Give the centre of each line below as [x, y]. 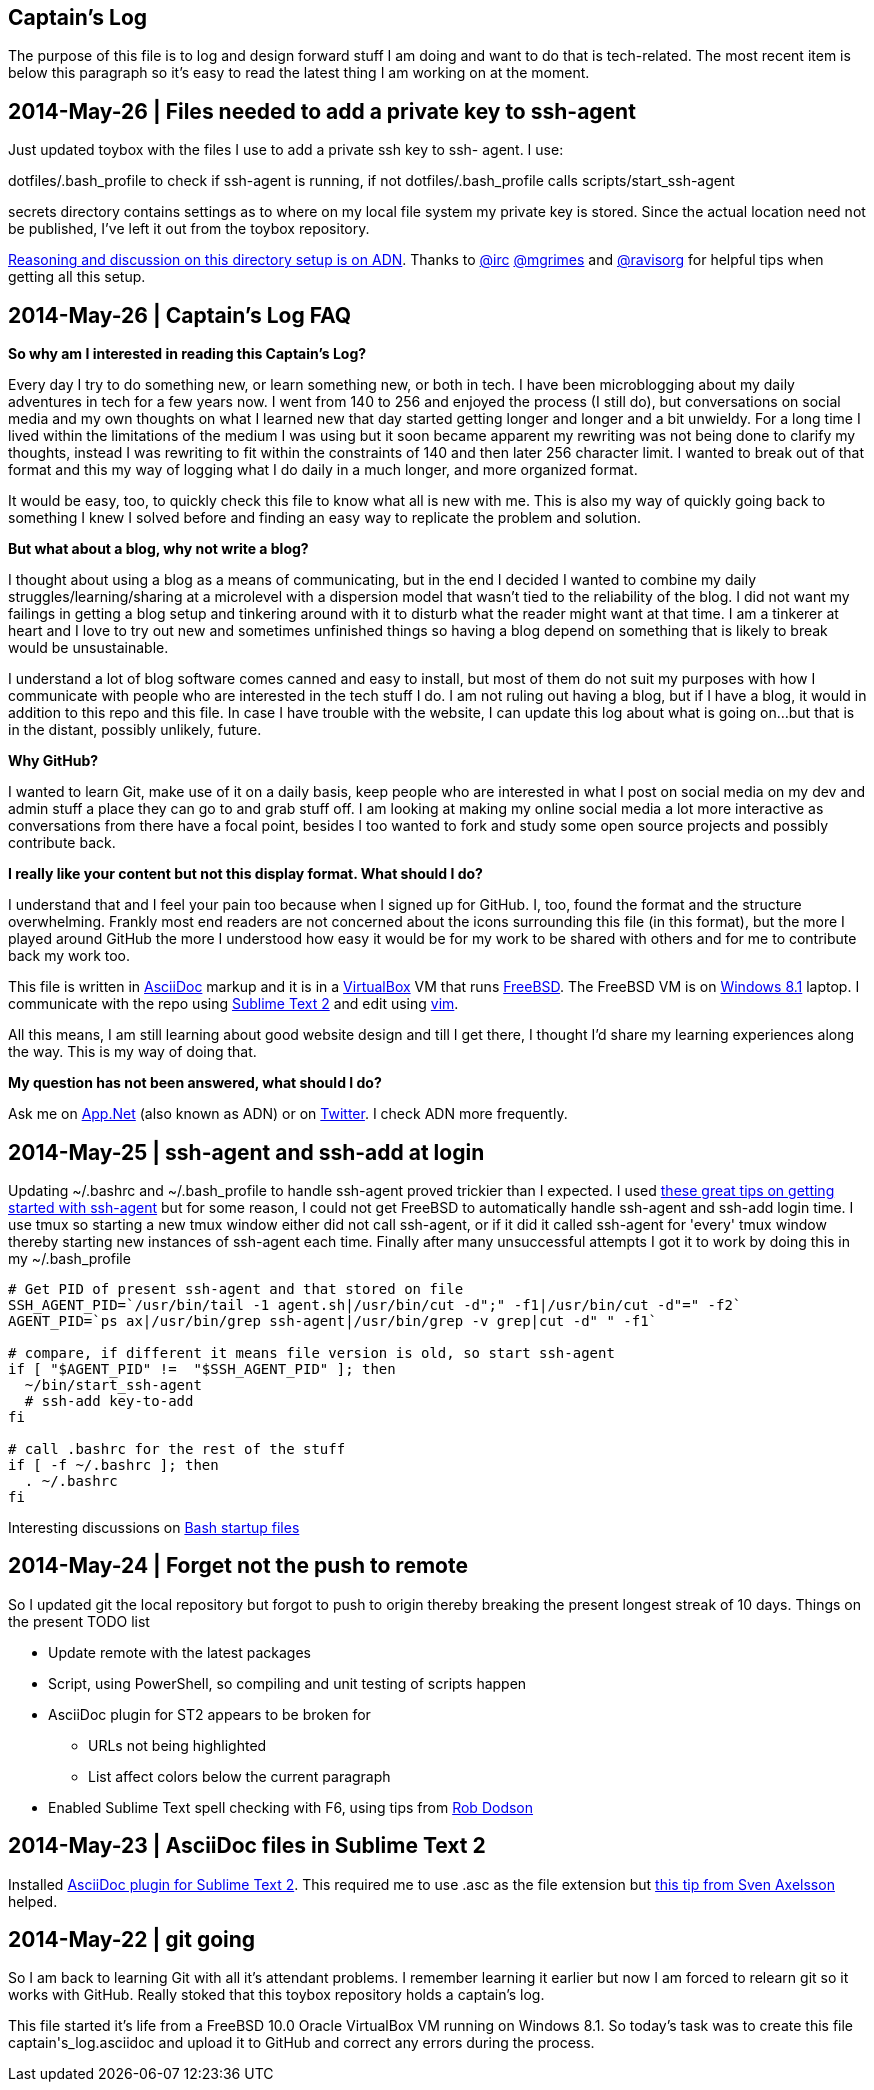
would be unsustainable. [88, 648]
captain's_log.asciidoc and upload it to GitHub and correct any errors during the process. [301, 2043]
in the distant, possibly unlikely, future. [135, 730]
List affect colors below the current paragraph [239, 1776]
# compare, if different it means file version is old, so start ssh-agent [311, 1352]
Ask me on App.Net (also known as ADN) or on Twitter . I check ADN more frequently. [288, 1114]
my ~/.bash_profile [69, 1258]
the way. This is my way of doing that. [132, 1052]
